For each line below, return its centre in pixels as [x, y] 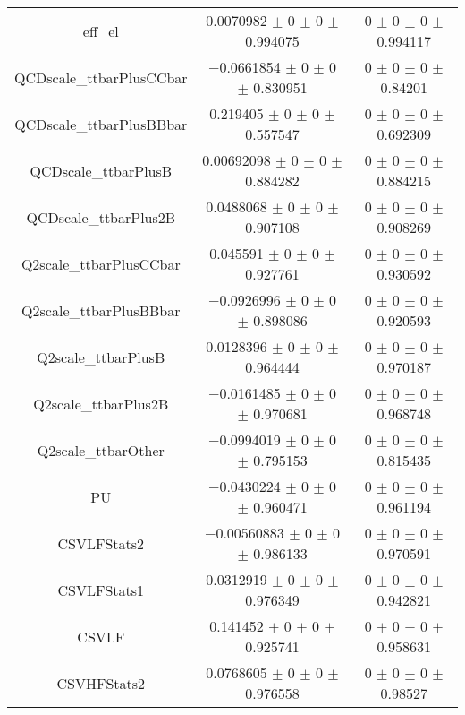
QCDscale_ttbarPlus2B [101, 217]
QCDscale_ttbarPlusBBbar [101, 124]
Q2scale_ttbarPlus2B [101, 403]
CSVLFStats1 [101, 590]
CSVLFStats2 [101, 543]
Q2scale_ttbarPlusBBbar [101, 310]
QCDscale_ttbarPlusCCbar [101, 77]
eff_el [101, 30]
